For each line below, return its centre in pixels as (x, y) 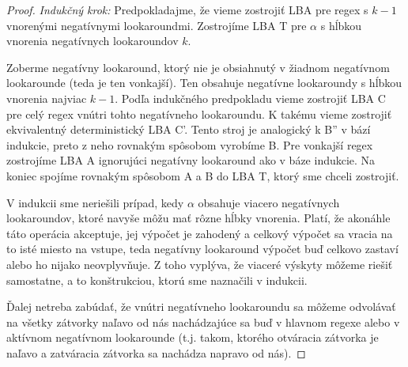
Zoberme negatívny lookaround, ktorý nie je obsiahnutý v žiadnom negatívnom (198, 67)
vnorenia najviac (47, 98)
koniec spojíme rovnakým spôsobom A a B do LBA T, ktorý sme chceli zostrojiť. (203, 175)
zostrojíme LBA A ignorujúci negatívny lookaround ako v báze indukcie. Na (191, 160)
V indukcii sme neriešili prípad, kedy (95, 202)
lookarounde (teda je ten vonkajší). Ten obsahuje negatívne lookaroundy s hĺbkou (204, 83)
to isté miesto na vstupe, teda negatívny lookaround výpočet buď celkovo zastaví (202, 249)
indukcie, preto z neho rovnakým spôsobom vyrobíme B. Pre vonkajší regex (190, 144)
